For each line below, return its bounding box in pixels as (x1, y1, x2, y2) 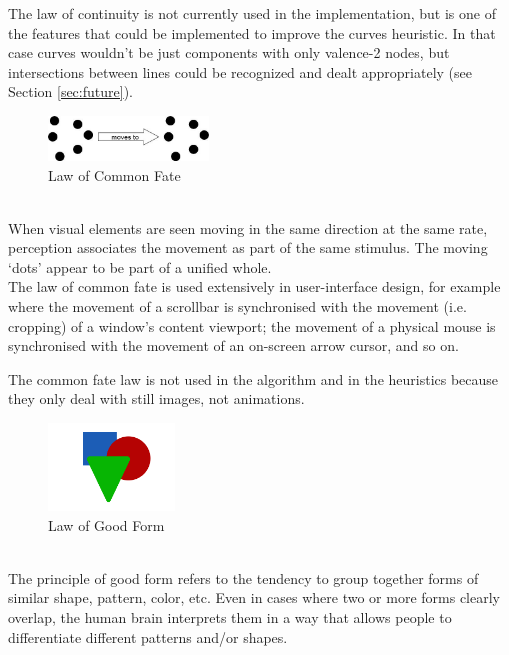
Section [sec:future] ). (8, 81, 133, 102)
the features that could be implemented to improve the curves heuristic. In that (8, 22, 496, 43)
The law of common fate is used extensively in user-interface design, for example (8, 276, 501, 297)
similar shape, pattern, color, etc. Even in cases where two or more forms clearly (8, 587, 500, 608)
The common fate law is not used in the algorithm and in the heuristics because (8, 368, 499, 389)
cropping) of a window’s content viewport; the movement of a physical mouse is (8, 315, 496, 336)
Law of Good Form (48, 514, 165, 535)
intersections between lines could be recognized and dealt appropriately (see (8, 61, 473, 82)
